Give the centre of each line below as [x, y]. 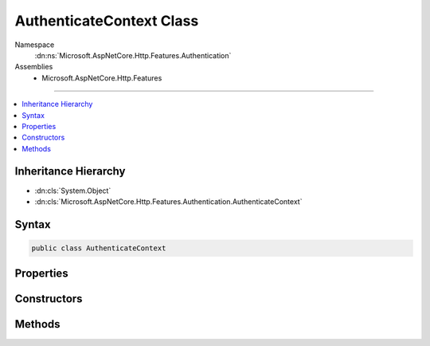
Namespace [35, 45]
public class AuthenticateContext [99, 248]
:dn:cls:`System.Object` [73, 191]
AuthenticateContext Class [107, 21]
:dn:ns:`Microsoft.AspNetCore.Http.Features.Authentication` [133, 55]
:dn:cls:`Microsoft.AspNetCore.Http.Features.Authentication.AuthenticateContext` [168, 201]
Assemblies [34, 67]
